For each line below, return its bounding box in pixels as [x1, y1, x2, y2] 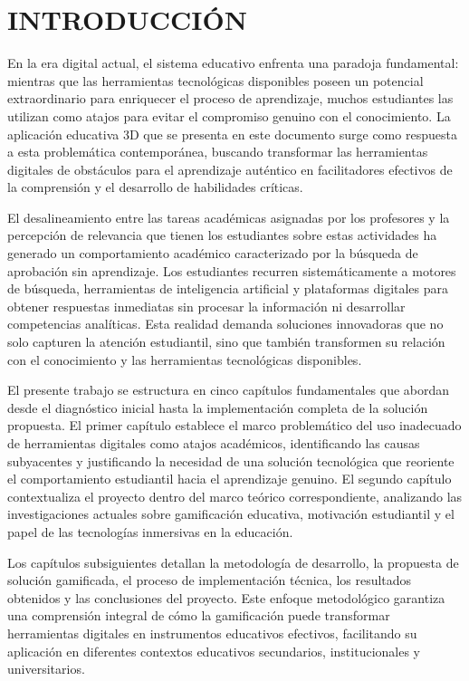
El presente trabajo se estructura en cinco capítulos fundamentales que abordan [7, 380, 450, 399]
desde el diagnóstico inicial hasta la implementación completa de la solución [7, 398, 428, 417]
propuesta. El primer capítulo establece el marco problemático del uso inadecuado [7, 416, 462, 435]
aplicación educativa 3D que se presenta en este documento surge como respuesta [7, 124, 457, 143]
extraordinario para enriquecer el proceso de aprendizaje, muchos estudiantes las [7, 89, 454, 108]
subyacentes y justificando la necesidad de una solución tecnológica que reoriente [7, 451, 455, 470]
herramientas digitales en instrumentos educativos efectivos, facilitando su [7, 623, 417, 642]
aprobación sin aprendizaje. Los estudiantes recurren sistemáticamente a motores [7, 261, 456, 280]
